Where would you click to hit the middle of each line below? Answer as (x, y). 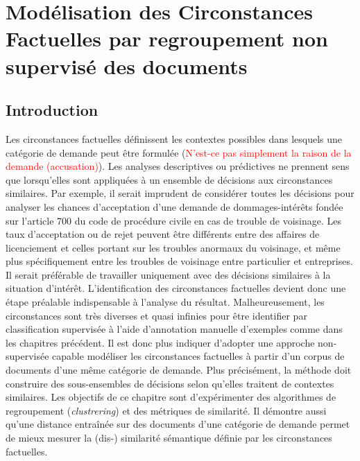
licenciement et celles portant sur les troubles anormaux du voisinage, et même (173, 247)
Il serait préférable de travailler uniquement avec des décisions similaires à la (168, 274)
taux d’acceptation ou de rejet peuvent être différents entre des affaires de (163, 234)
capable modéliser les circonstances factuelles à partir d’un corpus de (198, 356)
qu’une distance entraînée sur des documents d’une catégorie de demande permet (178, 424)
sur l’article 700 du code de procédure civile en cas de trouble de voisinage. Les (174, 220)
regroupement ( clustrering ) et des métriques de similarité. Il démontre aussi (166, 410)
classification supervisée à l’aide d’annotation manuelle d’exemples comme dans (174, 329)
